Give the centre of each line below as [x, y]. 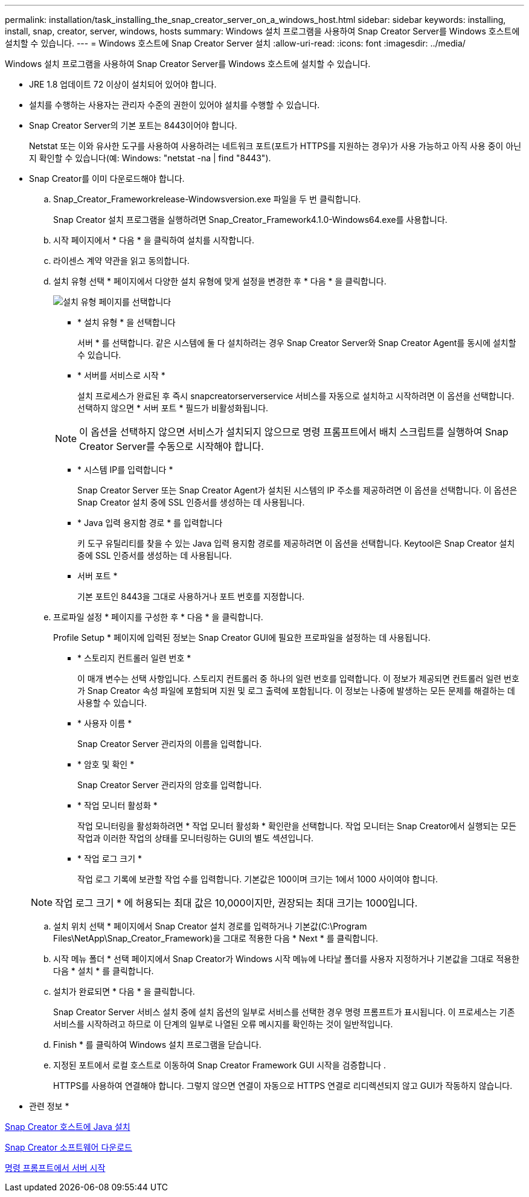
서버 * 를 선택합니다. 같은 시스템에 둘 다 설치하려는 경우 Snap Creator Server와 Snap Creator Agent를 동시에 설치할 [297, 343]
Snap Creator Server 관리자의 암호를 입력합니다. [170, 785]
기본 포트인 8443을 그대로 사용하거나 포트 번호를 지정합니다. [191, 596]
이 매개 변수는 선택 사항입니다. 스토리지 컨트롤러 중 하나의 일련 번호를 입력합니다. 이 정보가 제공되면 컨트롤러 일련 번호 [298, 679]
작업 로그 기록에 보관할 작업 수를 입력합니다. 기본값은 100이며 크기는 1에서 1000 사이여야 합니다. [258, 879]
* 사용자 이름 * [105, 723]
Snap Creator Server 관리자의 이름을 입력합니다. [170, 744]
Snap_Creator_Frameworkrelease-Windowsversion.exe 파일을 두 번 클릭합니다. [207, 199]
